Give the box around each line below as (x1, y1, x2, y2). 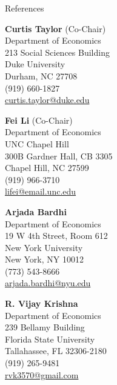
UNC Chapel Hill (5, 137, 69, 150)
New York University (5, 241, 83, 253)
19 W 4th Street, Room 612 (5, 229, 108, 242)
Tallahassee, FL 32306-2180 (5, 344, 107, 357)
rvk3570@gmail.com (5, 368, 79, 381)
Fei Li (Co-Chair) (5, 113, 73, 126)
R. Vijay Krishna (5, 297, 78, 310)
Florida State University (5, 332, 95, 345)
